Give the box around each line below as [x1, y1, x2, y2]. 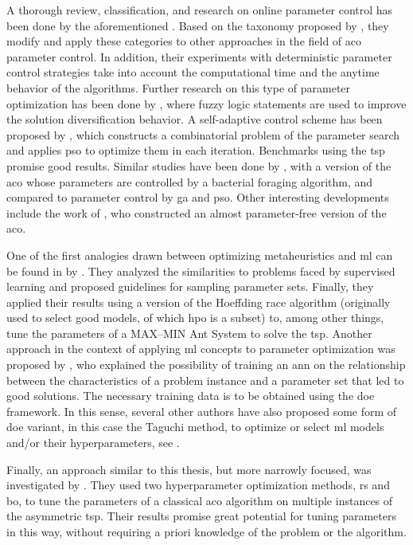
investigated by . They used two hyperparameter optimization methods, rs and [6, 476, 390, 493]
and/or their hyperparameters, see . [6, 434, 180, 451]
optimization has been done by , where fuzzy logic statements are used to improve [6, 95, 407, 112]
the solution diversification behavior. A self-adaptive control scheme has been [6, 111, 383, 127]
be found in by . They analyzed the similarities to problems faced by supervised [6, 262, 395, 279]
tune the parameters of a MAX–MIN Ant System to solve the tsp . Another [6, 324, 372, 341]
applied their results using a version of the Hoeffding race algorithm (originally [6, 293, 391, 310]
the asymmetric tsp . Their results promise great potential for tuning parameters [6, 508, 396, 524]
